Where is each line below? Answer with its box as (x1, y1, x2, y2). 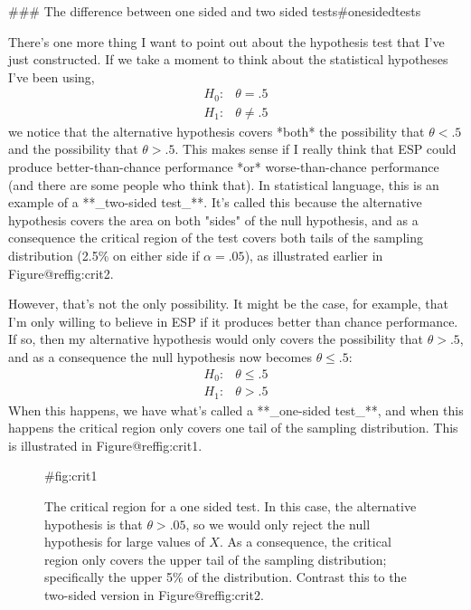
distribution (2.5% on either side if (8, 246, 200, 265)
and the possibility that (8, 139, 138, 158)
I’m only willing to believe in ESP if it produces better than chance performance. (8, 311, 458, 330)
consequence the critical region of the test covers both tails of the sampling (8, 228, 423, 247)
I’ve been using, (8, 67, 95, 86)
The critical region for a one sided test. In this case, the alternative (44, 496, 417, 515)
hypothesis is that (44, 514, 143, 533)
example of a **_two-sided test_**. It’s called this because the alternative (8, 193, 422, 212)
